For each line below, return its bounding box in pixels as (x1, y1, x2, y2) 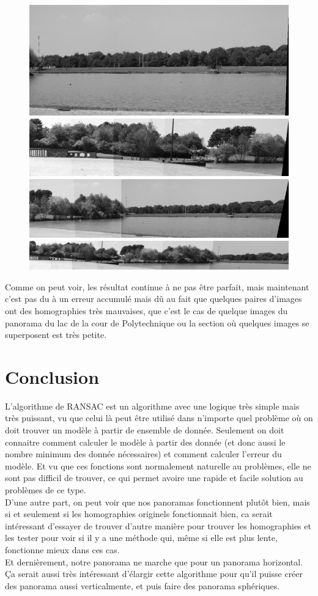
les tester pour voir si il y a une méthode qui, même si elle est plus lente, (5, 531, 278, 544)
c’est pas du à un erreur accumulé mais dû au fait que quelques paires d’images (5, 292, 302, 305)
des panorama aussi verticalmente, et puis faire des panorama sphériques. (5, 579, 280, 592)
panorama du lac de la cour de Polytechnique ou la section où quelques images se (5, 316, 309, 329)
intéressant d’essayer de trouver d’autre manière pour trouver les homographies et (5, 519, 311, 532)
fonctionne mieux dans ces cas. (5, 543, 120, 556)
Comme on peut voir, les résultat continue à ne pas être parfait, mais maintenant (5, 280, 309, 293)
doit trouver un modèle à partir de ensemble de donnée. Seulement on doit (5, 424, 284, 436)
